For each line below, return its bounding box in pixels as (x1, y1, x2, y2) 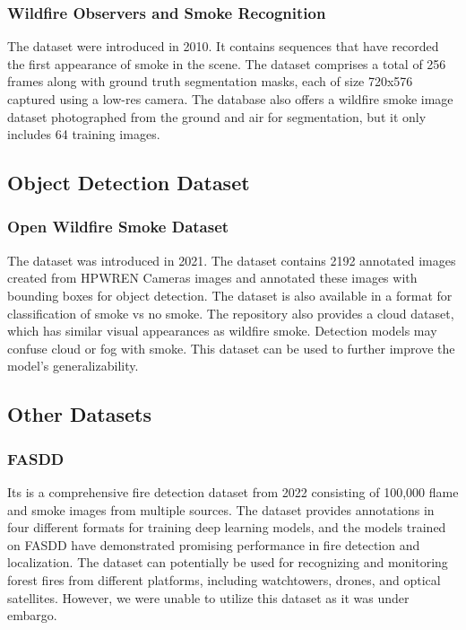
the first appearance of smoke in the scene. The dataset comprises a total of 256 (7, 54, 446, 73)
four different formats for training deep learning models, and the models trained (7, 518, 446, 537)
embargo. (7, 606, 57, 625)
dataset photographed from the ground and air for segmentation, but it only (7, 107, 427, 126)
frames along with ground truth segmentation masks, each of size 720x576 (7, 72, 413, 91)
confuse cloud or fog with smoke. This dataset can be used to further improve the (7, 338, 455, 357)
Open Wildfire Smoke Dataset (7, 215, 229, 238)
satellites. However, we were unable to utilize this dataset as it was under (7, 588, 410, 607)
